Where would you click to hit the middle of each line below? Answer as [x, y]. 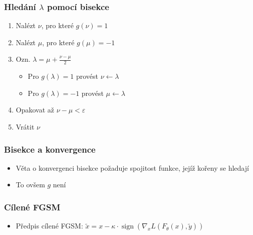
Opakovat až [35, 110]
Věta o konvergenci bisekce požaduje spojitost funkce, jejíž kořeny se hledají [132, 167]
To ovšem [30, 185]
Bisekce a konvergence [50, 149]
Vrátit [25, 127]
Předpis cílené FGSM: [49, 226]
